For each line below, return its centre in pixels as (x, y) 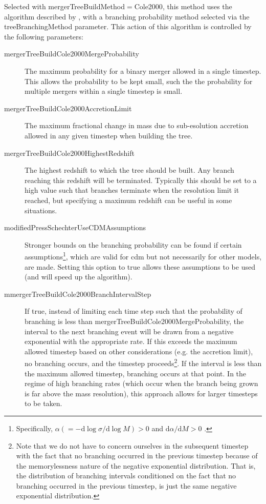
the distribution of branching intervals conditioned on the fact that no (126, 476)
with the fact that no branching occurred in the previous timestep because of (137, 456)
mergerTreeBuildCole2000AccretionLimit (68, 108)
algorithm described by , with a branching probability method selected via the (127, 16)
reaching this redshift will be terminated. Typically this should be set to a (141, 180)
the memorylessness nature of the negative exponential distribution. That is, (136, 465)
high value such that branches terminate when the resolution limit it (132, 190)
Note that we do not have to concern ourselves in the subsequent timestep (132, 445)
